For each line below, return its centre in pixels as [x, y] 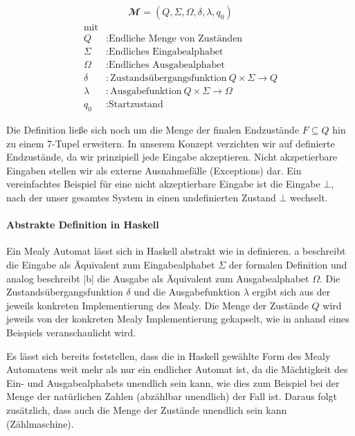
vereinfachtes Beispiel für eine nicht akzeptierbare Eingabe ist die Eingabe [163, 184]
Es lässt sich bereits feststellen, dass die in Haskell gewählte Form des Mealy [169, 355]
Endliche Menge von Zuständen [175, 39]
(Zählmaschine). [40, 423]
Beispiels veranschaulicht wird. [71, 332]
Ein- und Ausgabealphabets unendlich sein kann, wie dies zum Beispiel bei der [173, 382]
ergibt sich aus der [291, 292]
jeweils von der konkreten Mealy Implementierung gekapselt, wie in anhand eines [178, 319]
